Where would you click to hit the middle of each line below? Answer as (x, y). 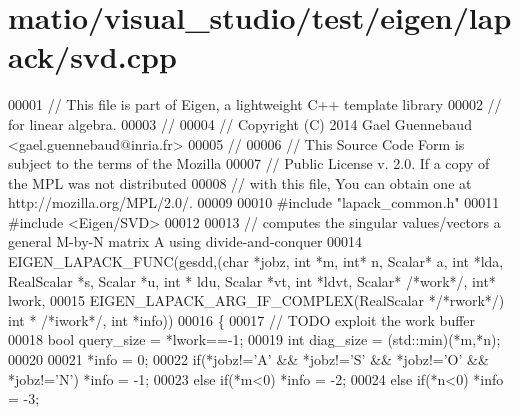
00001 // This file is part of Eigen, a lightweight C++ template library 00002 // (255, 104)
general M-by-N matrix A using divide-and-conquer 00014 (185, 241)
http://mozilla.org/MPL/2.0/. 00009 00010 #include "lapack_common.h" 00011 (254, 202)
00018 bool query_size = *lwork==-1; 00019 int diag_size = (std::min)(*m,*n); (254, 339)
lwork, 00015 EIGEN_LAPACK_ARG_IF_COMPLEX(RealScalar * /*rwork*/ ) (256, 300)
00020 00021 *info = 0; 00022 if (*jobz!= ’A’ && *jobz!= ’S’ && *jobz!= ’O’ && (248, 359)
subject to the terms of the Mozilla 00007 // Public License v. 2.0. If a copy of (249, 163)
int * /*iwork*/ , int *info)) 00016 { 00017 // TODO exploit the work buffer (242, 319)
